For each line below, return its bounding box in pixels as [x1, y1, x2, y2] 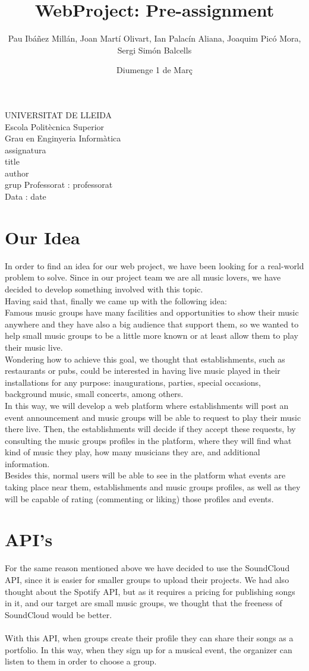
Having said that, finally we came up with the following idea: [5, 294, 227, 307]
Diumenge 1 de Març [116, 64, 193, 76]
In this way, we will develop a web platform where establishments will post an [5, 399, 289, 411]
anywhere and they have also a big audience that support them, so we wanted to [5, 317, 299, 330]
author [5, 166, 29, 179]
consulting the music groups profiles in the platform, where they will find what [5, 434, 292, 446]
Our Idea [5, 225, 80, 249]
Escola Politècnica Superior [5, 120, 105, 133]
